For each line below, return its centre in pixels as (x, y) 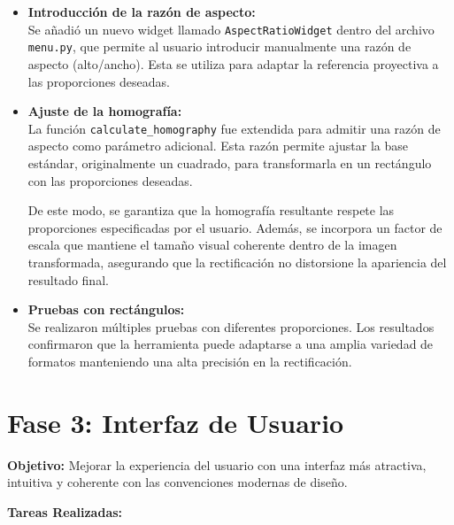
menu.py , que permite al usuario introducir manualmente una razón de (219, 46)
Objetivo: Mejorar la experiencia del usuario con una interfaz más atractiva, (217, 464)
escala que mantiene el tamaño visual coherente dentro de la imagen (212, 245)
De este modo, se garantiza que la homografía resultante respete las (211, 210)
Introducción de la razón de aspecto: (142, 12)
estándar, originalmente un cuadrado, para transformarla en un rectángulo (230, 162)
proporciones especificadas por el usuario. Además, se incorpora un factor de (235, 227)
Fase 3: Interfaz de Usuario (176, 422)
